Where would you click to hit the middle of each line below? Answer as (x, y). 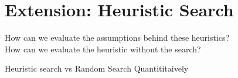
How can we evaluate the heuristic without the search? (103, 49)
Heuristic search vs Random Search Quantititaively (97, 68)
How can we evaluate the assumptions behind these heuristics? (117, 38)
